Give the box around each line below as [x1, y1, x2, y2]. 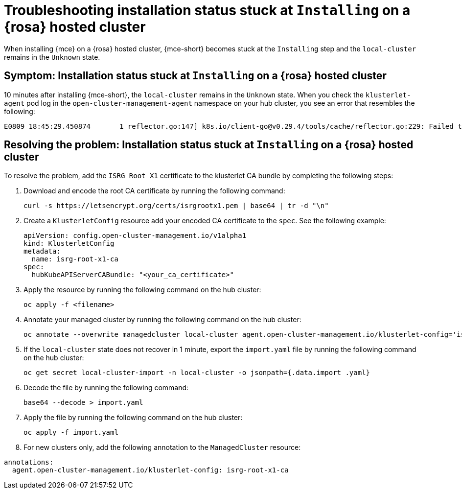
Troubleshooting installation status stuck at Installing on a [4, 2, 411, 19]
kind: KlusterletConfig [23, 239, 115, 248]
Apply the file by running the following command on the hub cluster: [23, 413, 243, 422]
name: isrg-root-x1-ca [31, 255, 118, 263]
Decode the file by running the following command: [23, 383, 189, 392]
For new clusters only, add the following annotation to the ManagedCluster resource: [23, 443, 301, 452]
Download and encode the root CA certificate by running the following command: [23, 187, 285, 195]
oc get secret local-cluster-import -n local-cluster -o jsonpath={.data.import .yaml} [23, 369, 370, 377]
